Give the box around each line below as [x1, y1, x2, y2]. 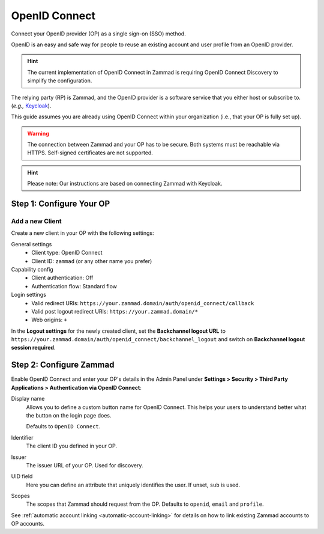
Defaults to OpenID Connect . [26, 423, 101, 430]
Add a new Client [11, 217, 62, 225]
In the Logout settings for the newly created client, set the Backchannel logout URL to [11, 327, 226, 335]
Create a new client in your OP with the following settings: [11, 229, 154, 237]
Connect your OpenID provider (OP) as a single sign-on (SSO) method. [11, 30, 186, 37]
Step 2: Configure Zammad [11, 360, 115, 370]
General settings [11, 240, 52, 247]
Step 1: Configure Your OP [11, 199, 110, 209]
